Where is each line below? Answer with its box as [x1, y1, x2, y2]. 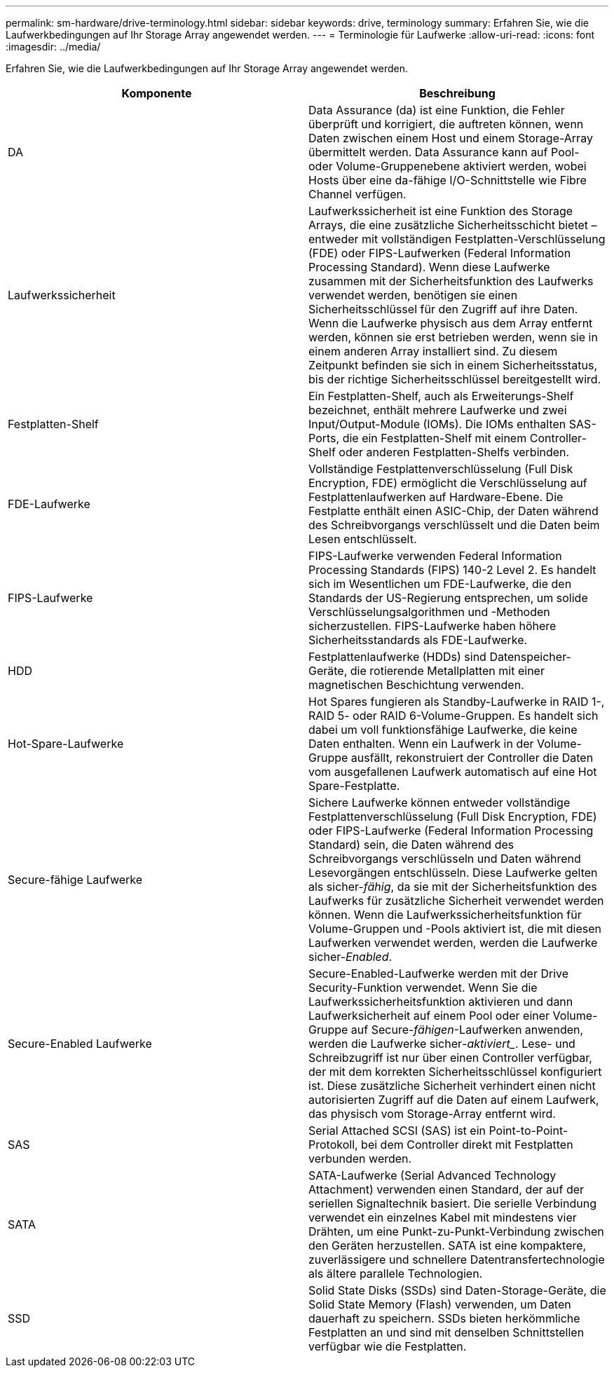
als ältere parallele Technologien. [308, 1266, 483, 1280]
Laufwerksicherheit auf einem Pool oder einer [308, 1009, 550, 1023]
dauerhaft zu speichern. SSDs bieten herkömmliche [308, 1311, 580, 1325]
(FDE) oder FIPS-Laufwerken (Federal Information [308, 246, 571, 260]
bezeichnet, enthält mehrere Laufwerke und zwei [308, 403, 567, 417]
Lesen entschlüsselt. [308, 532, 417, 546]
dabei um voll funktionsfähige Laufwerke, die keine [308, 723, 578, 737]
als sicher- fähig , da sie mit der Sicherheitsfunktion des [308, 880, 597, 894]
